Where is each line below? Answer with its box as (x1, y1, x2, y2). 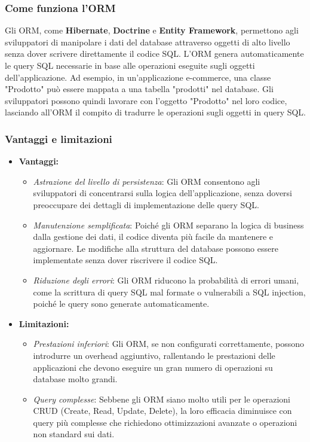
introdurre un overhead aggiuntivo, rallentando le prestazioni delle (33, 349, 275, 361)
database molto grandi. (33, 373, 118, 385)
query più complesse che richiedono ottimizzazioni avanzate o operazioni (33, 416, 297, 428)
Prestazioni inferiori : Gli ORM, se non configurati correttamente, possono (33, 337, 305, 350)
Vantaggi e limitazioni (5, 131, 112, 146)
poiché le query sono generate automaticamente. (33, 297, 210, 310)
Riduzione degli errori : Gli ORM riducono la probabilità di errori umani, (33, 273, 299, 286)
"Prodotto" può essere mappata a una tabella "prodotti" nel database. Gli (5, 83, 274, 95)
